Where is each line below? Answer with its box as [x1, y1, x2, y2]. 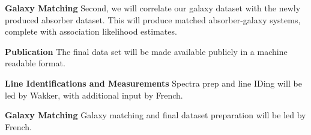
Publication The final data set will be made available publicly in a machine [5, 45, 288, 57]
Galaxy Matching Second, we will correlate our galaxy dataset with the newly [5, 2, 301, 14]
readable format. [5, 57, 65, 69]
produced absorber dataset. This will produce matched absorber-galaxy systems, [5, 13, 301, 26]
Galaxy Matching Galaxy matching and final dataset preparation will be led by [5, 109, 306, 121]
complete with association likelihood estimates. [5, 25, 177, 38]
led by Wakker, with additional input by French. [5, 88, 183, 101]
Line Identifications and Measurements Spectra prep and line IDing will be [5, 76, 302, 89]
